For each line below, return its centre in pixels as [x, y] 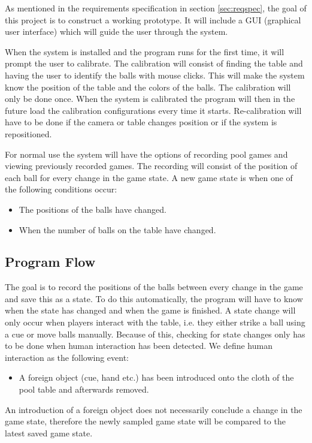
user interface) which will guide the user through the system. [116, 31]
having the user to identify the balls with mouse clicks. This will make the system [155, 75]
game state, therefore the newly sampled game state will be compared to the [145, 421]
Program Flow [50, 262]
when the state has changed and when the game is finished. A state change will [150, 310]
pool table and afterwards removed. [84, 389]
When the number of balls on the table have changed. [117, 229]
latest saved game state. [49, 433]
